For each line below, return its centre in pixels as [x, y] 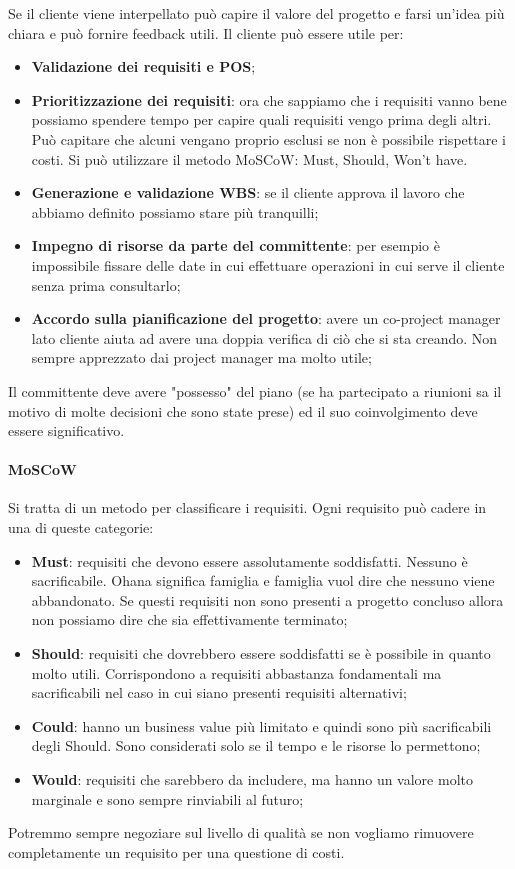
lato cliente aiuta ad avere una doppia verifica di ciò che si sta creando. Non [264, 337]
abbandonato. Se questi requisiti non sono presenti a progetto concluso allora [267, 599]
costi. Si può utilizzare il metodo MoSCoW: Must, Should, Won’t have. [249, 158]
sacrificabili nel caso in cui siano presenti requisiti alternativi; [219, 692]
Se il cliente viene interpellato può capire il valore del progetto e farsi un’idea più [256, 13]
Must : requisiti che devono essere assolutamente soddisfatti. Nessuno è [249, 560]
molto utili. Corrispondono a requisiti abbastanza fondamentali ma [236, 672]
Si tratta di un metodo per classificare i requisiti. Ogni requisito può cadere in [247, 507]
